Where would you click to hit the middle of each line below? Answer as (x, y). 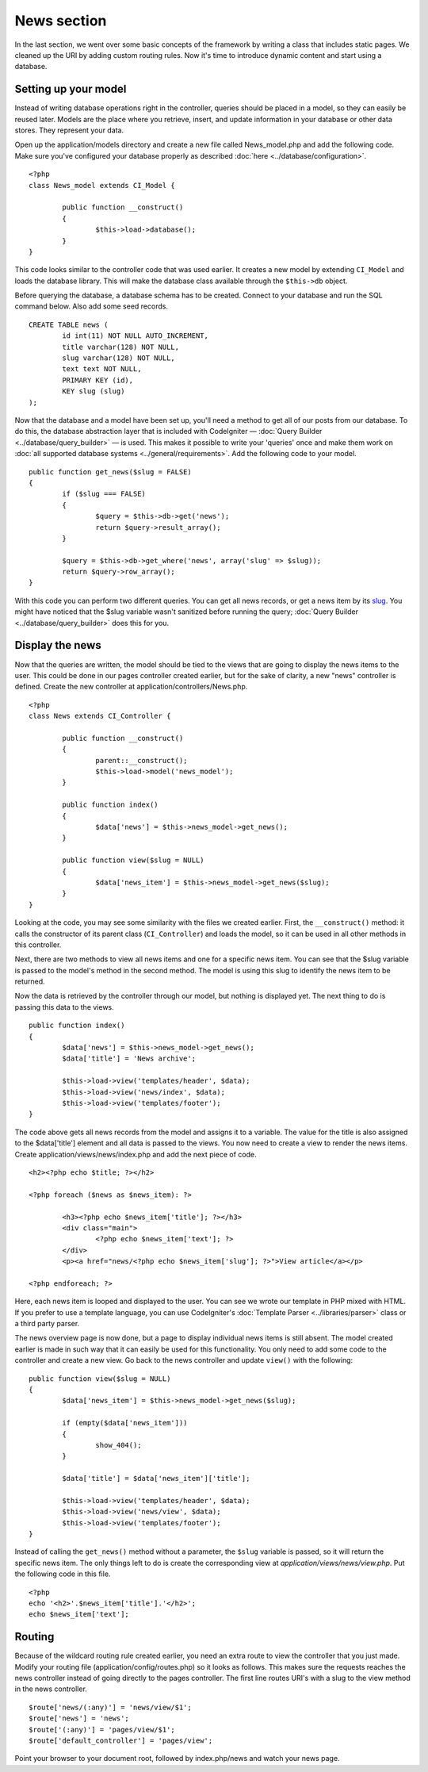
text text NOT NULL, (102, 369)
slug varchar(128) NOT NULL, (119, 358)
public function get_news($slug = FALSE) (110, 472)
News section (61, 21)
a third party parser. (47, 1324)
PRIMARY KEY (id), (98, 380)
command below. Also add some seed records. (91, 306)
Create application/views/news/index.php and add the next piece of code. (136, 1154)
